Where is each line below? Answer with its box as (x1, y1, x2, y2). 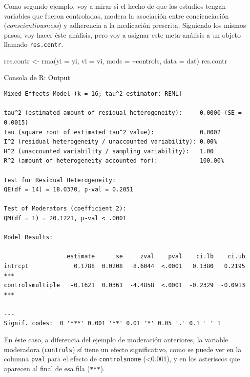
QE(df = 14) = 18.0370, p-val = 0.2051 (4, 186, 133, 193)
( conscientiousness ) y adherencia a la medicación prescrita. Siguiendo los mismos (4, 20, 246, 30)
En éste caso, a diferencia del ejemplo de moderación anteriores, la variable (4, 335, 229, 345)
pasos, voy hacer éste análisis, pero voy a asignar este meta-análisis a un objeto (4, 29, 241, 40)
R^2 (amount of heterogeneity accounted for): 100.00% (4, 157, 225, 165)
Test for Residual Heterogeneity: (4, 176, 116, 184)
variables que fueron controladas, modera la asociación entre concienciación (4, 10, 229, 21)
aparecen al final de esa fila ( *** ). (4, 363, 105, 373)
